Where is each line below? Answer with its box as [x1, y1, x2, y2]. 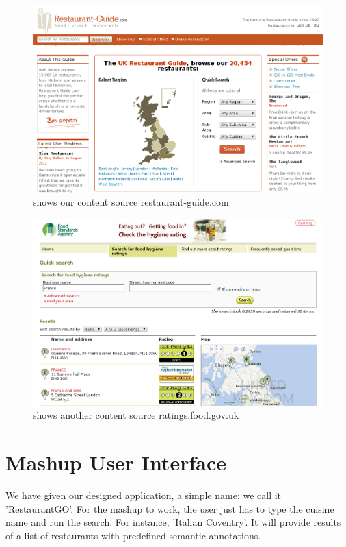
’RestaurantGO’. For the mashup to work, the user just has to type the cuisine [5, 501, 334, 515]
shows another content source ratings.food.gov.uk [33, 408, 239, 422]
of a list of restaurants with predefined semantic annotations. [5, 528, 261, 542]
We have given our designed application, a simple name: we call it [5, 488, 282, 502]
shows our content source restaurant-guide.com [33, 195, 229, 209]
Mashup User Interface [5, 448, 226, 476]
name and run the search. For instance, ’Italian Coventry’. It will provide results [5, 515, 341, 529]
